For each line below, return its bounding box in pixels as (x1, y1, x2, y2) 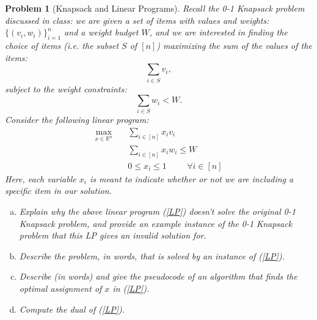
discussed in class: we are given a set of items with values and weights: (5, 13, 269, 26)
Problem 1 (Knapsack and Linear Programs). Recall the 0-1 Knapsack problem (5, 2, 305, 14)
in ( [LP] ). (112, 281, 150, 294)
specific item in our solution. (5, 184, 112, 197)
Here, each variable (5, 172, 76, 185)
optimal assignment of (19, 281, 102, 294)
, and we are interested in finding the (149, 26, 288, 39)
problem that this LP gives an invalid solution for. (19, 229, 206, 242)
